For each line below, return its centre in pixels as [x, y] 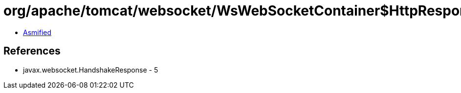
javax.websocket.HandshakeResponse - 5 [91, 70]
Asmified [37, 32]
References [32, 51]
